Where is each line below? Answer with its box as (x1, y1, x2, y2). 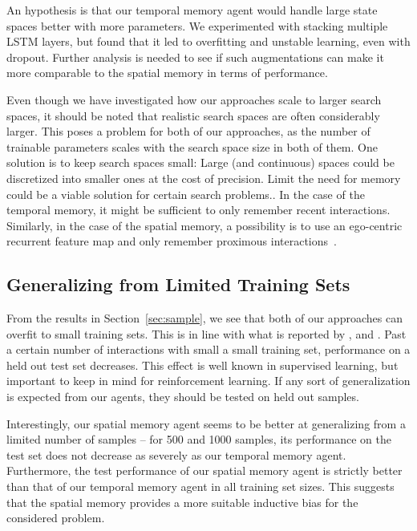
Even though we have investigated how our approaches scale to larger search (6, 91, 382, 107)
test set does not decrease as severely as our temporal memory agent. (6, 446, 346, 463)
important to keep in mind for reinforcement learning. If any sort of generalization (6, 372, 411, 389)
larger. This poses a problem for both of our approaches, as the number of (6, 123, 370, 140)
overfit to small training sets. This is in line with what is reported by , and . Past (6, 325, 407, 342)
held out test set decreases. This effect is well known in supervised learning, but (6, 356, 399, 373)
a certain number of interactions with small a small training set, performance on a (6, 341, 411, 358)
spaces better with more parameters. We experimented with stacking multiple (6, 17, 388, 34)
